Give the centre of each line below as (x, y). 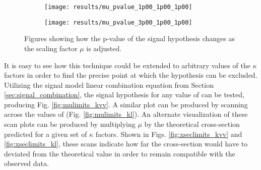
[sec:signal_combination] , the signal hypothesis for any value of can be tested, (124, 95)
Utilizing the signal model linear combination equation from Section (109, 84)
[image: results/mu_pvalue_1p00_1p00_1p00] (118, 7)
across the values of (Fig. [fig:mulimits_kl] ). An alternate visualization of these (126, 114)
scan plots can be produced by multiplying (70, 124)
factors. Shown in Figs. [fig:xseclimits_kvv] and (169, 134)
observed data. (26, 163)
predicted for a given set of (46, 134)
